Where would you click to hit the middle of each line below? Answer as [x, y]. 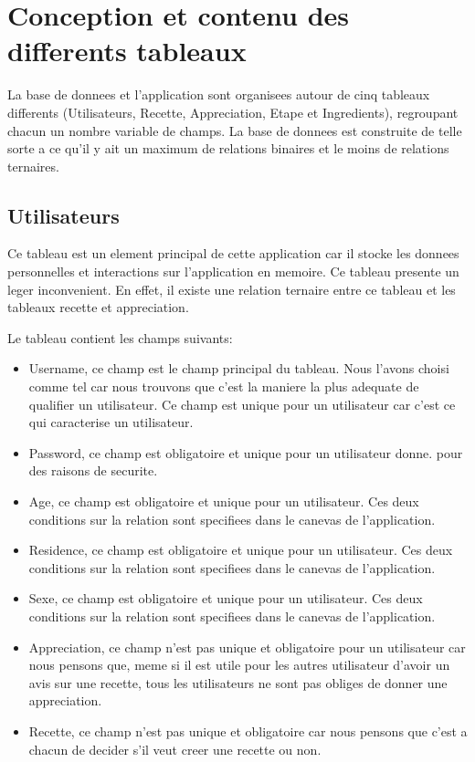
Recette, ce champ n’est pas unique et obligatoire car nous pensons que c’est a [248, 731]
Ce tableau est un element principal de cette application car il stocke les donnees [233, 253]
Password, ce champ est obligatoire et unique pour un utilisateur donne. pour [246, 452]
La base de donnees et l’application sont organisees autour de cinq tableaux [219, 94]
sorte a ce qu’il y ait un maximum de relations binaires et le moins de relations [228, 148]
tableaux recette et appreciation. [98, 307]
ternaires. [33, 166]
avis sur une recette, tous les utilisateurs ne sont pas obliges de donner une [238, 682]
